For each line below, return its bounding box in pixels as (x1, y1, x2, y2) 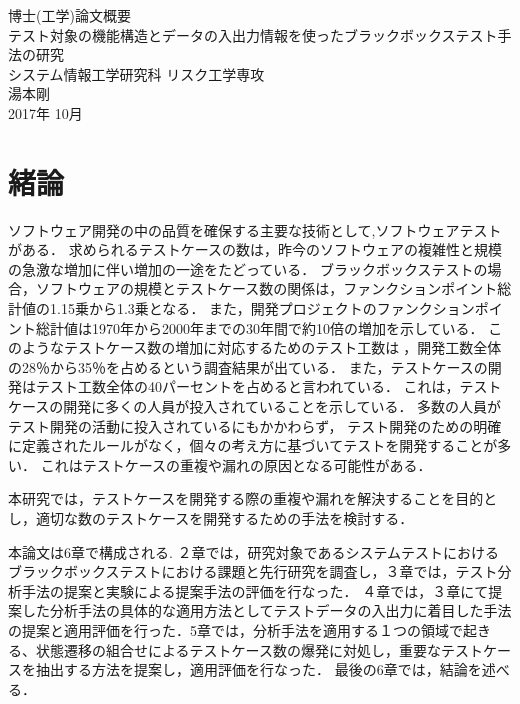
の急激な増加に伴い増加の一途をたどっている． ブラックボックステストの (8, 258, 488, 279)
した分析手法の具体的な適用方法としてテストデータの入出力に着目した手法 (21, 600, 512, 621)
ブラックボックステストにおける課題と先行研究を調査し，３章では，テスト (8, 561, 498, 582)
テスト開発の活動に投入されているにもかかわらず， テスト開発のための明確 (8, 415, 502, 436)
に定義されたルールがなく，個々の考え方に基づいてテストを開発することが (8, 435, 498, 456)
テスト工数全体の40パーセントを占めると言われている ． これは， (35, 376, 460, 397)
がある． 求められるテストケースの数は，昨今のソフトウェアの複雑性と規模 (8, 239, 502, 260)
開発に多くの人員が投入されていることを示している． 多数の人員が (63, 396, 502, 417)
